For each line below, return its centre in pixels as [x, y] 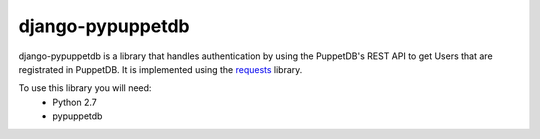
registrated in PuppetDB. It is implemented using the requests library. [160, 69]
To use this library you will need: [85, 88]
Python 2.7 [74, 102]
